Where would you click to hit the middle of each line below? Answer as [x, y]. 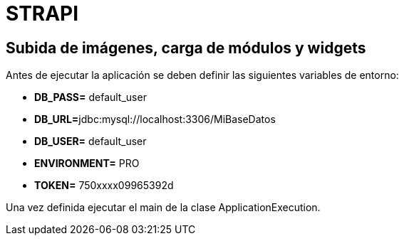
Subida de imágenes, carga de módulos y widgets [186, 48]
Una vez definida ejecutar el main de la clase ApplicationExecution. [163, 208]
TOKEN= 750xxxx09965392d [104, 186]
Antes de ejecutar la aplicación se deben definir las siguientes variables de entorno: [202, 75]
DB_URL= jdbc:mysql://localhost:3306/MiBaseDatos [155, 119]
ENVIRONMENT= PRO [87, 164]
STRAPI [42, 14]
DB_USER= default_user [90, 141]
